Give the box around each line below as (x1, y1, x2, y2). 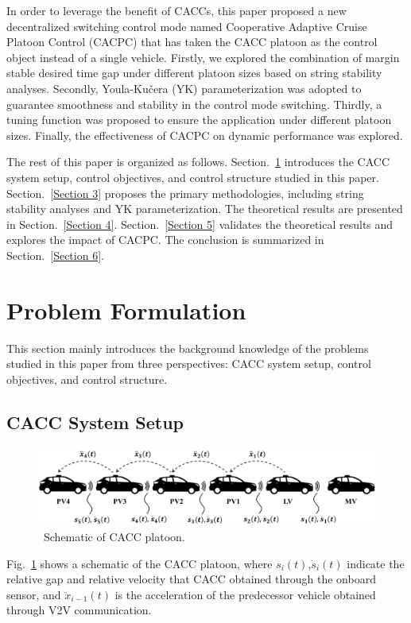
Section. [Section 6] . (6, 246, 104, 263)
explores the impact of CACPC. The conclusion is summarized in (6, 231, 324, 248)
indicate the (347, 555, 405, 571)
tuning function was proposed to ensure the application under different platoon (6, 111, 392, 128)
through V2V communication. (6, 602, 152, 618)
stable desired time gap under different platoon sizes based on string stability (6, 64, 382, 81)
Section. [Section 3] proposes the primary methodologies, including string (6, 184, 364, 201)
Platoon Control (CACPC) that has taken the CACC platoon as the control (6, 33, 378, 50)
